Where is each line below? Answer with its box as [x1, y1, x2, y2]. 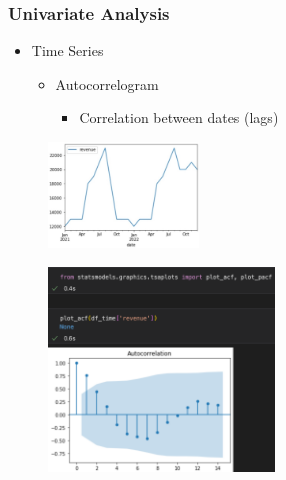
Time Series [31, 40, 104, 61]
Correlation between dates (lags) [79, 107, 279, 128]
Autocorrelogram [55, 73, 159, 94]
